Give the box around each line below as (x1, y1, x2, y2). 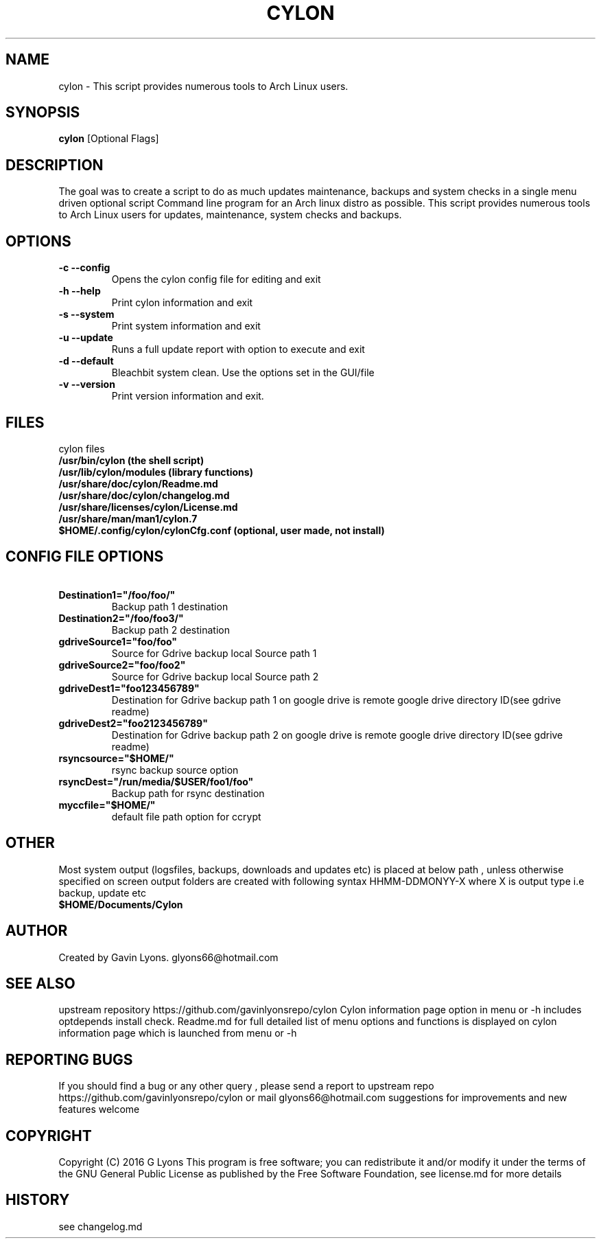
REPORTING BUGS (5, 1050, 133, 1068)
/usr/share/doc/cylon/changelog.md (58, 489, 230, 501)
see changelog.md (58, 1220, 143, 1232)
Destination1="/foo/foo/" (58, 588, 176, 601)
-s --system (58, 308, 115, 321)
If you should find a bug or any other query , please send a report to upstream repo (58, 1080, 434, 1092)
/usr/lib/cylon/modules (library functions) (58, 465, 253, 478)
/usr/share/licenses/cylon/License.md (58, 500, 238, 513)
